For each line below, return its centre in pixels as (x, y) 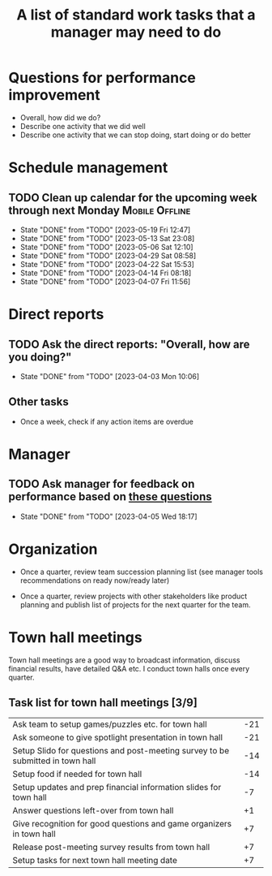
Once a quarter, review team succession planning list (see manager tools (141, 572)
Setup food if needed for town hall (77, 775)
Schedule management (88, 168)
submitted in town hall (54, 761)
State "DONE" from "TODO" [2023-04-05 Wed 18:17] (108, 516)
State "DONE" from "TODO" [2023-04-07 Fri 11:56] (105, 281)
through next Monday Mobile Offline (100, 210)
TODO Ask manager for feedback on (102, 484)
